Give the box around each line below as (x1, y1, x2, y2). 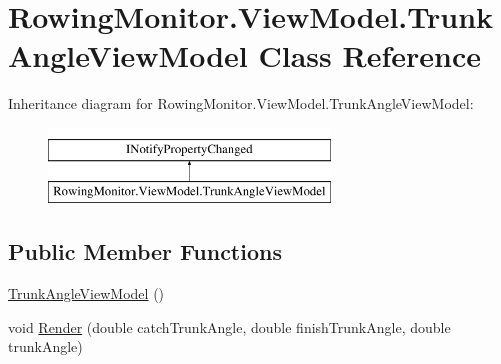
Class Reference (258, 35, 481, 76)
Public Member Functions (8, 236, 282, 267)
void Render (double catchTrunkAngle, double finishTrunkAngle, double (8, 316, 451, 337)
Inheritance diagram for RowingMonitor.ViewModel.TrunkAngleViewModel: (8, 93, 474, 114)
